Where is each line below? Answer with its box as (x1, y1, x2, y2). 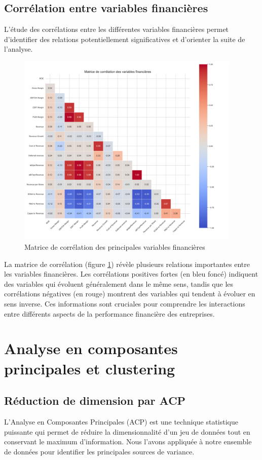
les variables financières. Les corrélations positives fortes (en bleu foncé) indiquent (4, 269, 258, 279)
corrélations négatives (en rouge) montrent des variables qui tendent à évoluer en (4, 288, 255, 299)
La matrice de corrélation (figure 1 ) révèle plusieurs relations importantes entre (4, 258, 250, 269)
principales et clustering (4, 358, 175, 378)
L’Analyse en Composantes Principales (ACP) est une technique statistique (4, 416, 238, 427)
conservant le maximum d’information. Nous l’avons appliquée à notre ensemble (4, 436, 252, 447)
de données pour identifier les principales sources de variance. (4, 446, 195, 456)
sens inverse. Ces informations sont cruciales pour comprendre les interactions (4, 298, 245, 309)
